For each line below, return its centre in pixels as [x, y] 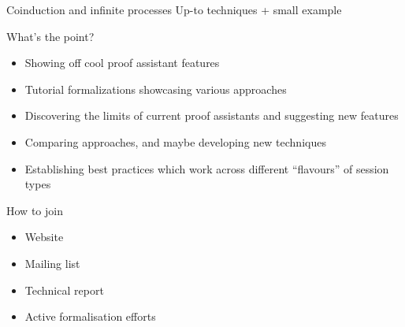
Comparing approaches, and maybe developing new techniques [175, 141]
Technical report [64, 290]
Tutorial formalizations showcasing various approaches [156, 89]
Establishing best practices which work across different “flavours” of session [207, 168]
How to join [35, 210]
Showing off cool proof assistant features [122, 63]
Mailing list [52, 263]
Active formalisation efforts [90, 316]
